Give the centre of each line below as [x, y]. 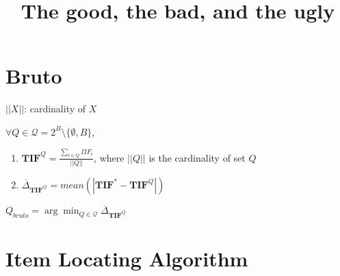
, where [109, 157]
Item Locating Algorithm [127, 259]
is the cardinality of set [197, 157]
